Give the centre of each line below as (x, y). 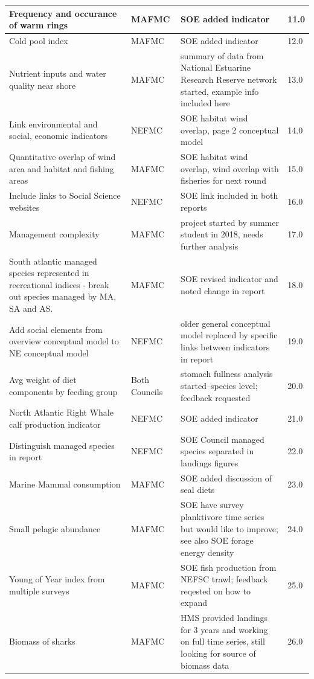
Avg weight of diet (43, 380)
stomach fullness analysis (227, 374)
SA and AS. (31, 308)
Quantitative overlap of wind (62, 157)
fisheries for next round (223, 180)
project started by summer (230, 222)
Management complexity (54, 234)
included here (205, 103)
